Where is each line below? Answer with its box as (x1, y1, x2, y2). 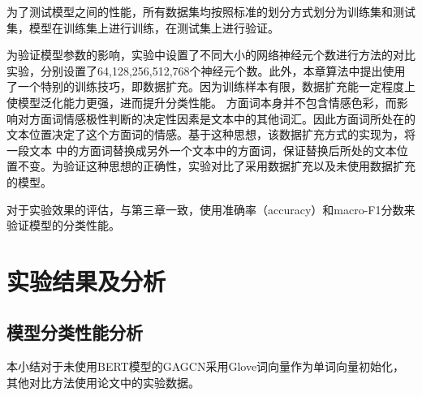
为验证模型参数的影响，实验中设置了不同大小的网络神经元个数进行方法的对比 (6, 46, 416, 63)
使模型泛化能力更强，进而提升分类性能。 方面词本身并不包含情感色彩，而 (6, 93, 397, 110)
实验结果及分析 (6, 264, 166, 297)
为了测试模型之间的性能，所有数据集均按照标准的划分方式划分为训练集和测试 (6, 3, 416, 19)
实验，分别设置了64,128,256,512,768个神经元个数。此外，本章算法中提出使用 (6, 62, 406, 79)
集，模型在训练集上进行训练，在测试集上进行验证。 (6, 19, 279, 36)
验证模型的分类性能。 (6, 217, 120, 234)
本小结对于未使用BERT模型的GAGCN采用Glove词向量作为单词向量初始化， (6, 358, 405, 375)
